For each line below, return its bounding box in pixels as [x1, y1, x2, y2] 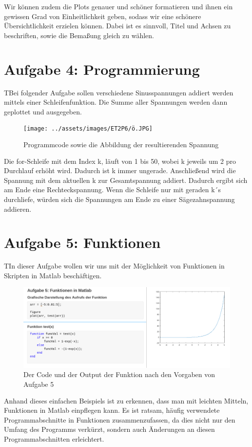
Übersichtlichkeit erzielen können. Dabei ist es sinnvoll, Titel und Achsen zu [4, 21, 231, 31]
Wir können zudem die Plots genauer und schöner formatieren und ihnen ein [4, 1, 233, 11]
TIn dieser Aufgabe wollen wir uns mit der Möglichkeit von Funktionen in [4, 261, 225, 271]
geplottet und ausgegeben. [4, 106, 82, 116]
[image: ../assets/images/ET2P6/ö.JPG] [23, 125, 153, 133]
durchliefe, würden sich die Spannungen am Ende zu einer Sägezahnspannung [4, 194, 235, 204]
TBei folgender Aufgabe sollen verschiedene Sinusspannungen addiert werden [4, 87, 233, 97]
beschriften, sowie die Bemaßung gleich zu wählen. [4, 30, 154, 40]
